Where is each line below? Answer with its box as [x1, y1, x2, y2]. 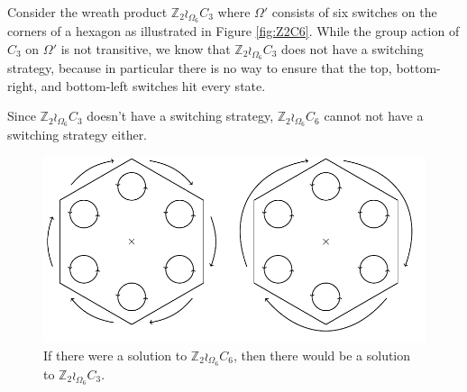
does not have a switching [281, 39, 424, 58]
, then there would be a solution [233, 345, 411, 364]
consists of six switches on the [271, 3, 437, 21]
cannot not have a [324, 106, 424, 125]
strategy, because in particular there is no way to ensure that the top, [7, 59, 392, 77]
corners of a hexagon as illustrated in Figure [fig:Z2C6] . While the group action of [7, 22, 460, 41]
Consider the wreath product [7, 3, 168, 21]
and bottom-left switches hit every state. [41, 76, 266, 95]
